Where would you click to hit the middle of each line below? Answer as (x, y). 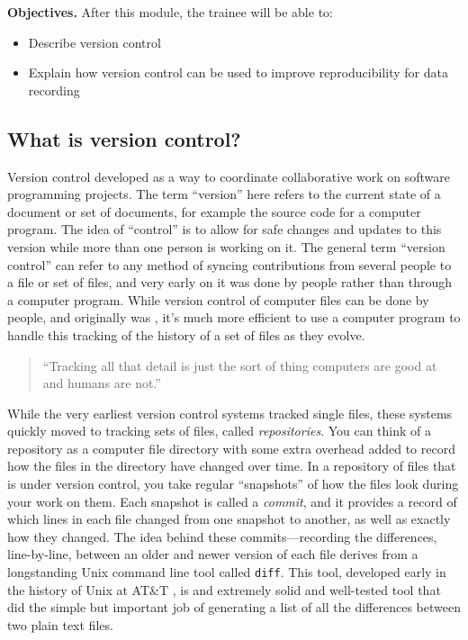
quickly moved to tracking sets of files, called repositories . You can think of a (220, 431)
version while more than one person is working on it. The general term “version (226, 246)
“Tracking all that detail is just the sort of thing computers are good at (240, 365)
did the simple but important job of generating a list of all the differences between (234, 607)
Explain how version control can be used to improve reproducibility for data (238, 72)
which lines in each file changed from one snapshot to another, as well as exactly (229, 519)
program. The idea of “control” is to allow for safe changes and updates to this (225, 229)
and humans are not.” (102, 383)
